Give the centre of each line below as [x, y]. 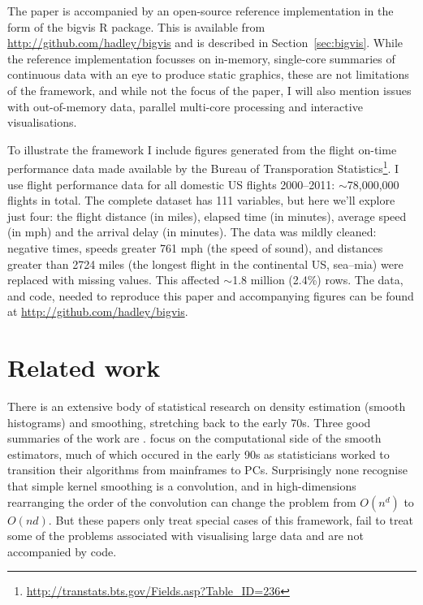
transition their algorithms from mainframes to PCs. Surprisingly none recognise [207, 470]
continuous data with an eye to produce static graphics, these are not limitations [208, 74]
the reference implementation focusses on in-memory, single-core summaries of [201, 58]
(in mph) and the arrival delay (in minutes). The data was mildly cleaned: [192, 232]
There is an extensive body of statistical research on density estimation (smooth [207, 406]
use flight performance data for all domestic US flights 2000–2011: [171, 184]
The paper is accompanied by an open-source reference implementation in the [201, 11]
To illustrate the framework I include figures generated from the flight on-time [202, 149]
